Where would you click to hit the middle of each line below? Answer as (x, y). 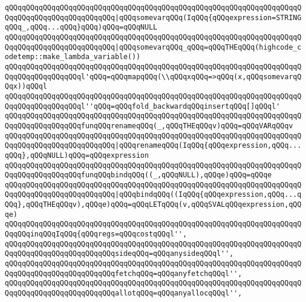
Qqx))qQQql (26, 87)
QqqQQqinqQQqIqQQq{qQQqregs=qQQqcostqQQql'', (96, 234)
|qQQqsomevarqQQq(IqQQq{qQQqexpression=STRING (208, 17)
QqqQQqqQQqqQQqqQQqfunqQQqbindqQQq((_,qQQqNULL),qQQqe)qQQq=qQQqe (138, 175)
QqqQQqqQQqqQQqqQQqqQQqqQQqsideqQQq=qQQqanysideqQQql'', (119, 254)
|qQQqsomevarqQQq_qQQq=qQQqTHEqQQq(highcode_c (208, 47)
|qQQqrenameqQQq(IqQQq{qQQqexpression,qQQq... (208, 146)
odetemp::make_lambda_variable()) (73, 57)
